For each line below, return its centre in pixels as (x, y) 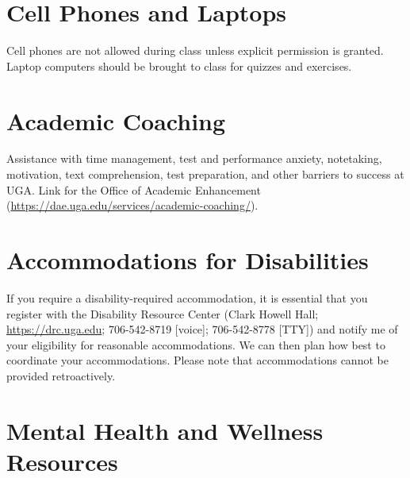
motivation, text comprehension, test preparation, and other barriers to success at (205, 174)
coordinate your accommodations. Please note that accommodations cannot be (197, 360)
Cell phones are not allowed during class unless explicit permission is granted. (195, 50)
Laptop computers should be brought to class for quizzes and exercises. (179, 66)
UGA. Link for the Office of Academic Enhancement (134, 189)
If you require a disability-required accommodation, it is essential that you (187, 297)
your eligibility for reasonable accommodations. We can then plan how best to (196, 344)
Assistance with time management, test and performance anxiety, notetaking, (194, 158)
